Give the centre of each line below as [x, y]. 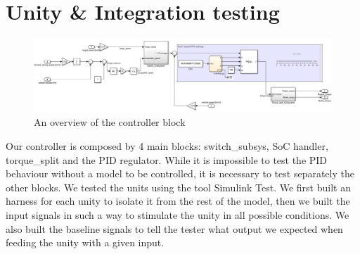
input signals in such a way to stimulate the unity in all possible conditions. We [178, 215]
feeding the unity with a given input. [85, 242]
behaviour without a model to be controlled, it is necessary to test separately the [180, 173]
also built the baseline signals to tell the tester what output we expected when [174, 228]
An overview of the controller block [110, 122]
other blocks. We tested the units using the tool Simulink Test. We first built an [178, 187]
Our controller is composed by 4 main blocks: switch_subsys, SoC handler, [167, 146]
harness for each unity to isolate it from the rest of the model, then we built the [178, 201]
